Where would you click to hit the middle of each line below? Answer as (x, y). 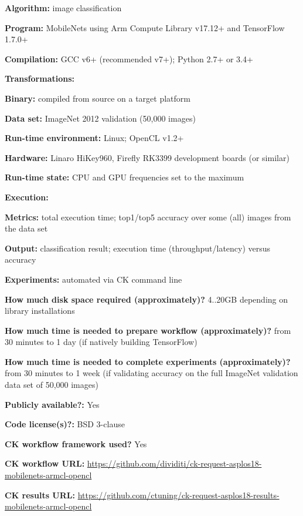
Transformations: (40, 78)
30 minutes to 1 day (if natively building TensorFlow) (101, 342)
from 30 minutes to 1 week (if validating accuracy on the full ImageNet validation (151, 373)
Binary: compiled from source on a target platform (98, 98)
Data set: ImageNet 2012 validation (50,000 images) (100, 118)
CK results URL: (40, 495)
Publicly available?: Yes (52, 404)
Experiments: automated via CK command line (93, 279)
